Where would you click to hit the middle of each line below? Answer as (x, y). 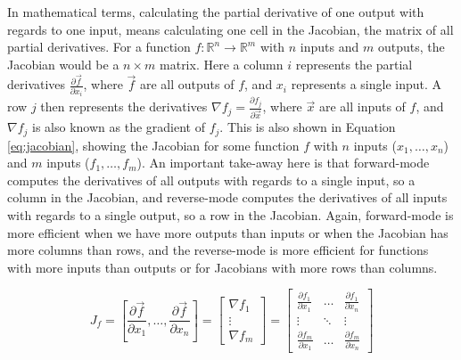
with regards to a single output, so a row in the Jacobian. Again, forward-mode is (230, 215)
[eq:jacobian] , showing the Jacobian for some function (153, 145)
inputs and (329, 47)
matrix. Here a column (222, 64)
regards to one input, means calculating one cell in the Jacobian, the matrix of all (230, 29)
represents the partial (354, 64)
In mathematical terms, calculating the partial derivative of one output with (216, 12)
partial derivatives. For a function (99, 47)
